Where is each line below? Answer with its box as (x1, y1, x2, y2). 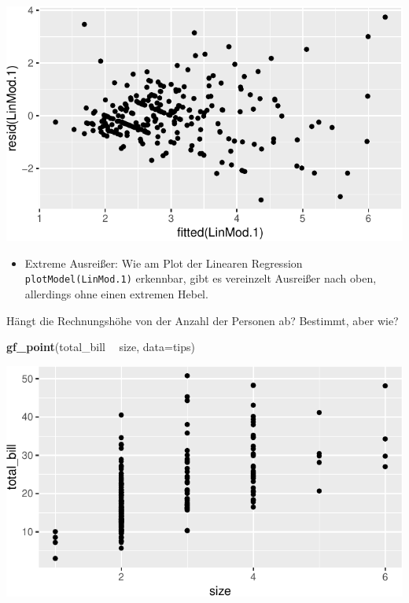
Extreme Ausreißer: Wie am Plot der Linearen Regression (24, 254, 303, 271)
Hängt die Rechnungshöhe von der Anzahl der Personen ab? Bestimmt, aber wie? (6, 312, 399, 328)
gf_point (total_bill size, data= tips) (6, 338, 196, 355)
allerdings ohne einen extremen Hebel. (24, 286, 208, 302)
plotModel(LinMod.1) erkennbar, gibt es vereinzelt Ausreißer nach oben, (24, 270, 377, 287)
